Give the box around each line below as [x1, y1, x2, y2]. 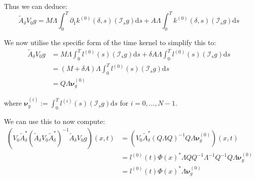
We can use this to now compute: [4, 116, 105, 126]
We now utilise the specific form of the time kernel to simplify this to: [4, 37, 216, 47]
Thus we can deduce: [4, 1, 67, 11]
